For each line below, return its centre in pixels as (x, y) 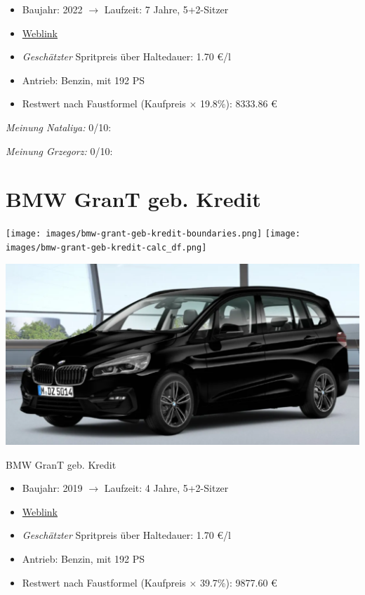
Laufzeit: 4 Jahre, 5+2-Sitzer (166, 488)
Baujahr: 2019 (52, 488)
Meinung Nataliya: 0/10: (59, 127)
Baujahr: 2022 (52, 9)
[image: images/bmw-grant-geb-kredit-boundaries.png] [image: (153, 234)
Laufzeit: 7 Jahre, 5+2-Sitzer (166, 9)
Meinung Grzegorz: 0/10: (59, 151)
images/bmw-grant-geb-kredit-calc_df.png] (106, 247)
